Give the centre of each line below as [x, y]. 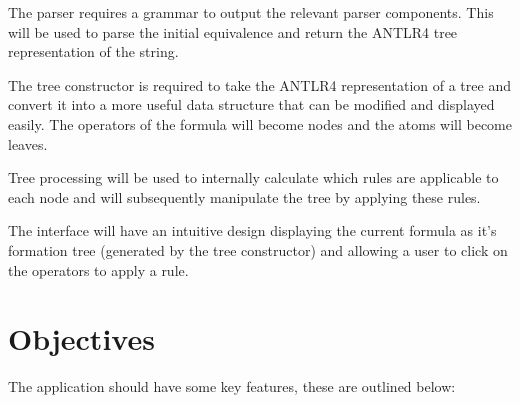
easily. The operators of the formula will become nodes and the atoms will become [260, 123]
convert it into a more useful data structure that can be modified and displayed [251, 104]
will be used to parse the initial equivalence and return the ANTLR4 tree [233, 31]
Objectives [81, 338]
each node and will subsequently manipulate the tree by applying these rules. [244, 196]
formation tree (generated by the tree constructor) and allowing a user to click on [258, 249]
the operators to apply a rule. [98, 269]
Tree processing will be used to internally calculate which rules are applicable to [253, 177]
